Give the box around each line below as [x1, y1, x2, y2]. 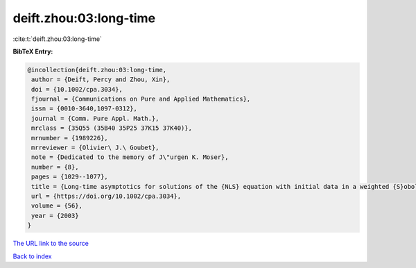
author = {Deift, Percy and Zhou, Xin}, [31, 76, 171, 83]
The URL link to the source [12, 240, 89, 248]
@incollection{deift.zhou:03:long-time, [27, 66, 166, 74]
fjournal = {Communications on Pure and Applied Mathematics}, [31, 95, 251, 103]
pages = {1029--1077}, [31, 173, 109, 181]
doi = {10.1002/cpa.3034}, [31, 85, 123, 93]
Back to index [12, 252, 52, 260]
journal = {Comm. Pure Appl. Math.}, [31, 115, 159, 122]
